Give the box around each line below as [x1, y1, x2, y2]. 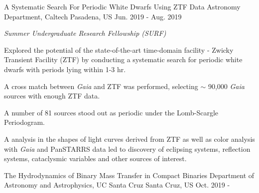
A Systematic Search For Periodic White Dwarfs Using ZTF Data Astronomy [4, 1, 241, 11]
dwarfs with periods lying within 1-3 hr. [4, 64, 126, 74]
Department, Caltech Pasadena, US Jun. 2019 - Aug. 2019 [4, 11, 182, 21]
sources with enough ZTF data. [4, 91, 100, 101]
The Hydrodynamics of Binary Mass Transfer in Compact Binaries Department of [4, 170, 255, 180]
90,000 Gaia [208, 81, 245, 91]
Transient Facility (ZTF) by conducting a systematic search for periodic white [4, 54, 243, 65]
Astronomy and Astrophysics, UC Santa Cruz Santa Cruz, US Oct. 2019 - [4, 180, 230, 190]
